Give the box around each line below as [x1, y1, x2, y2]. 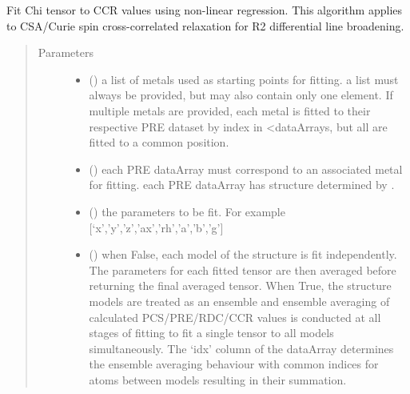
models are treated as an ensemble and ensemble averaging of [89, 292, 390, 309]
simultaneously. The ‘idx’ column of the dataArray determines [89, 340, 394, 356]
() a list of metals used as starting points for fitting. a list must [89, 70, 399, 87]
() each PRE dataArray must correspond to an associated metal [89, 160, 403, 177]
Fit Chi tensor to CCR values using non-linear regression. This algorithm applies [6, 2, 403, 18]
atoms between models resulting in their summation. [89, 371, 347, 388]
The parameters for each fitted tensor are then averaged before [89, 261, 396, 278]
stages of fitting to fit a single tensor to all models [89, 324, 334, 341]
